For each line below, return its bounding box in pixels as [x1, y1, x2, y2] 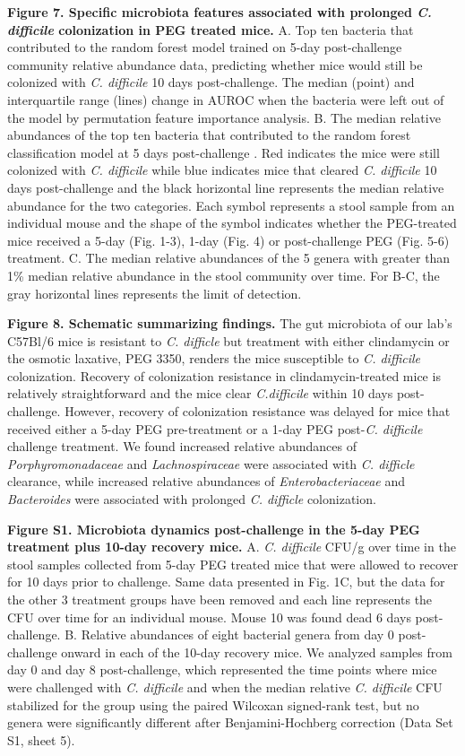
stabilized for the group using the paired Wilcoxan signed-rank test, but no [7, 695, 419, 714]
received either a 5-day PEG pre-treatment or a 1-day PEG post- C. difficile [7, 419, 423, 438]
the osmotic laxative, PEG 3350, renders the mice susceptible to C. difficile [7, 349, 421, 368]
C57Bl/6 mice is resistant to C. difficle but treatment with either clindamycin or [7, 331, 450, 350]
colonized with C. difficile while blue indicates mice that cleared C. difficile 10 [7, 161, 437, 179]
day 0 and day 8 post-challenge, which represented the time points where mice [7, 660, 437, 679]
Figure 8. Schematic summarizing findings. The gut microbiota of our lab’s [7, 314, 452, 333]
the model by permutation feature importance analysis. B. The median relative [7, 108, 441, 126]
